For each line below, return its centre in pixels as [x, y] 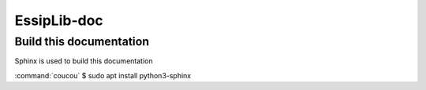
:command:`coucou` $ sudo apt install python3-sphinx [103, 75]
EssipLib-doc [59, 20]
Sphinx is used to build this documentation [84, 61]
